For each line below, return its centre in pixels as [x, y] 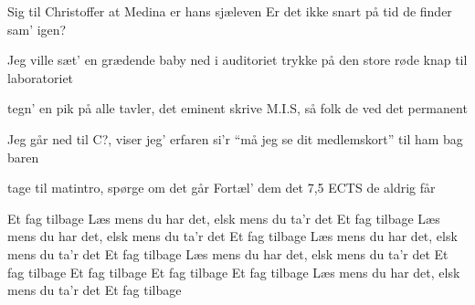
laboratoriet [41, 77]
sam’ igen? [37, 29]
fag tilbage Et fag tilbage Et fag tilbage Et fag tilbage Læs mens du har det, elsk [234, 272]
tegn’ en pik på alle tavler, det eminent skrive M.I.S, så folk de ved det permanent [237, 108]
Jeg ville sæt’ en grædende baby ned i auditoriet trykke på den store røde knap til [237, 60]
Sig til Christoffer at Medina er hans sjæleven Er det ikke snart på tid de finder [230, 11]
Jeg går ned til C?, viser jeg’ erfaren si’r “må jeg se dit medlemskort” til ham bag [235, 138]
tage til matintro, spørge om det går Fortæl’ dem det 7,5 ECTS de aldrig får [222, 188]
